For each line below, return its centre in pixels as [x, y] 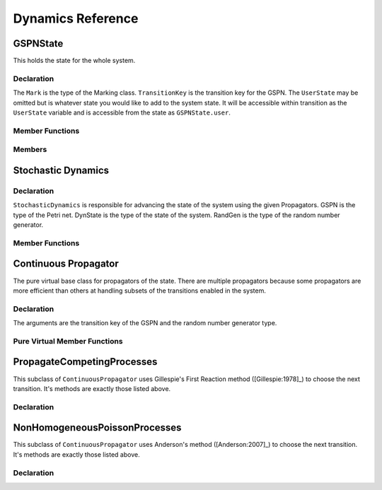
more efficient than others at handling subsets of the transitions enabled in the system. [140, 291]
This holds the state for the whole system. [74, 61]
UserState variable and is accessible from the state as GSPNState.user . [122, 112]
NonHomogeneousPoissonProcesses [97, 428]
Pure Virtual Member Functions [68, 341]
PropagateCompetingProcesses [85, 362]
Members [30, 150]
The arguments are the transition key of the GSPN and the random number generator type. [145, 323]
